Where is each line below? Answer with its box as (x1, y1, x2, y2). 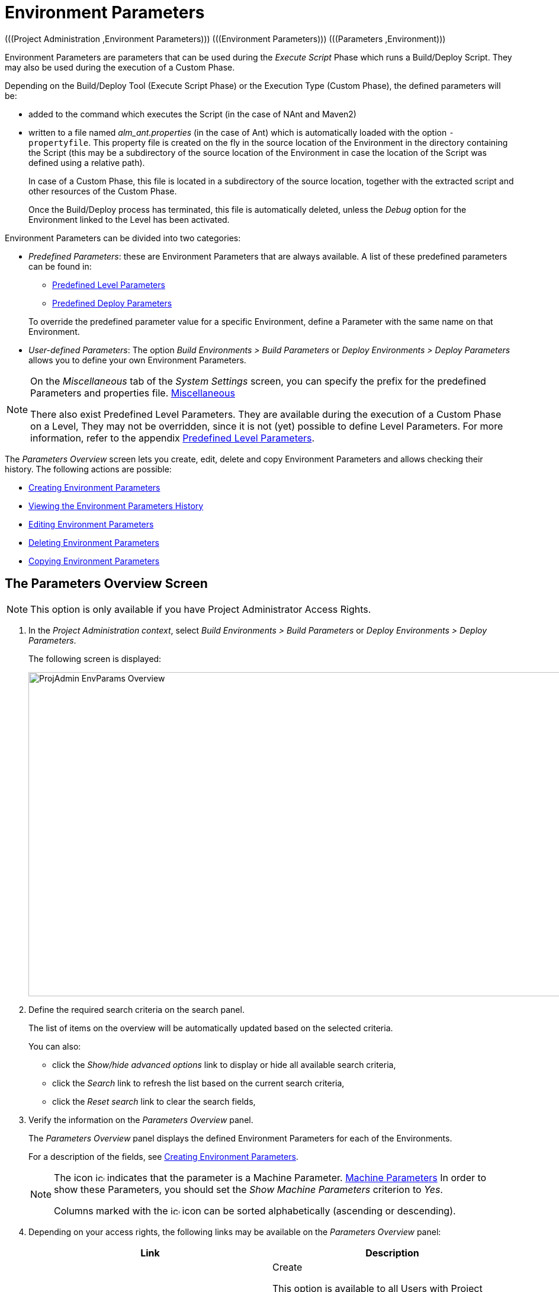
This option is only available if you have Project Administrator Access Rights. (30, 603, 371, 615)
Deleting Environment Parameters (28, 537, 159, 548)
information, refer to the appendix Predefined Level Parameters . (30, 431, 315, 444)
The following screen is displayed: (28, 653, 162, 664)
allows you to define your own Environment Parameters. (28, 354, 246, 365)
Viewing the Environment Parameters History (28, 500, 204, 511)
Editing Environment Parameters (28, 519, 154, 529)
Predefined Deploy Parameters (52, 298, 172, 308)
